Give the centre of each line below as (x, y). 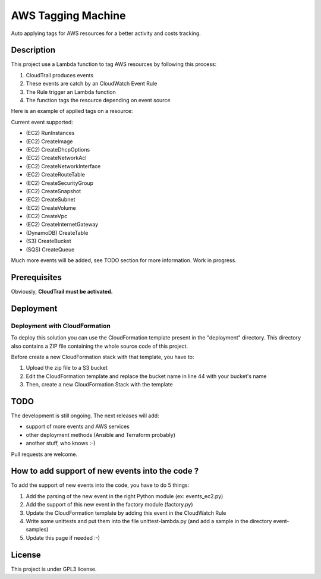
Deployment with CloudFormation (61, 326)
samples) (37, 530)
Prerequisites (36, 277)
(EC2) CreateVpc (47, 216)
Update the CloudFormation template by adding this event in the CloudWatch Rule (126, 513)
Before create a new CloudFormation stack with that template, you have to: (103, 357)
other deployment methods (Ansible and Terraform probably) (100, 435)
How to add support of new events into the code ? (105, 471)
